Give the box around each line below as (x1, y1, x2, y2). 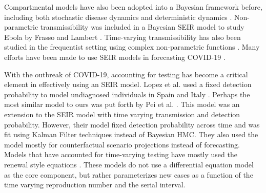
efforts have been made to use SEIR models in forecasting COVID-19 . (4, 51, 226, 62)
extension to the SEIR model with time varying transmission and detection (4, 109, 240, 119)
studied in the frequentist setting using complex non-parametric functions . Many (4, 41, 260, 52)
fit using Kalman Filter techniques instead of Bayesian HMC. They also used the (4, 129, 258, 140)
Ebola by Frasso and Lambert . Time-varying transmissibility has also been (4, 31, 241, 42)
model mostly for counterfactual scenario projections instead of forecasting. (4, 139, 240, 149)
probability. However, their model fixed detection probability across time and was (4, 119, 260, 130)
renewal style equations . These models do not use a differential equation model (4, 159, 254, 169)
